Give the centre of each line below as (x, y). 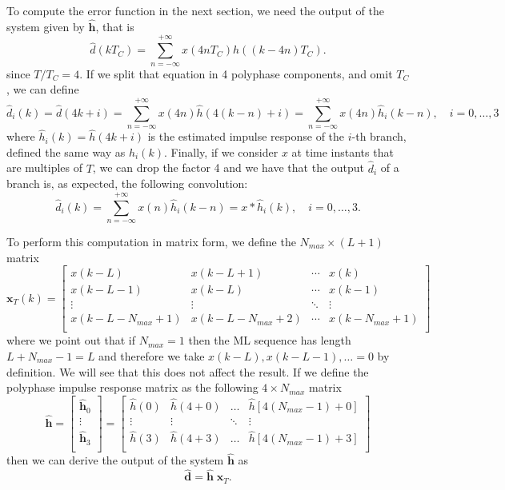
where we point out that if (71, 340)
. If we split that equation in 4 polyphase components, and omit (236, 73)
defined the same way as (66, 151)
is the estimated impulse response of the (246, 136)
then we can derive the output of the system (115, 460)
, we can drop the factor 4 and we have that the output (228, 167)
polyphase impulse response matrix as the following (132, 387)
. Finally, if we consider (221, 151)
